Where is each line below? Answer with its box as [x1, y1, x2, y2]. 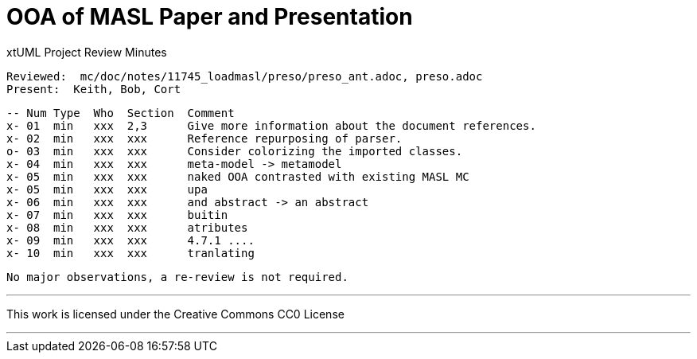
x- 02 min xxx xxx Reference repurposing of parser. [6, 131, 403, 145]
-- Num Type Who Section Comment [6, 106, 235, 119]
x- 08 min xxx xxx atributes [6, 220, 248, 234]
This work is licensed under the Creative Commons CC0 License [6, 306, 345, 321]
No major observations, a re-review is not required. [6, 270, 348, 283]
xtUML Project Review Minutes [6, 45, 167, 59]
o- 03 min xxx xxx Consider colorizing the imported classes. [6, 144, 463, 158]
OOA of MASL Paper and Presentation [6, 3, 413, 30]
